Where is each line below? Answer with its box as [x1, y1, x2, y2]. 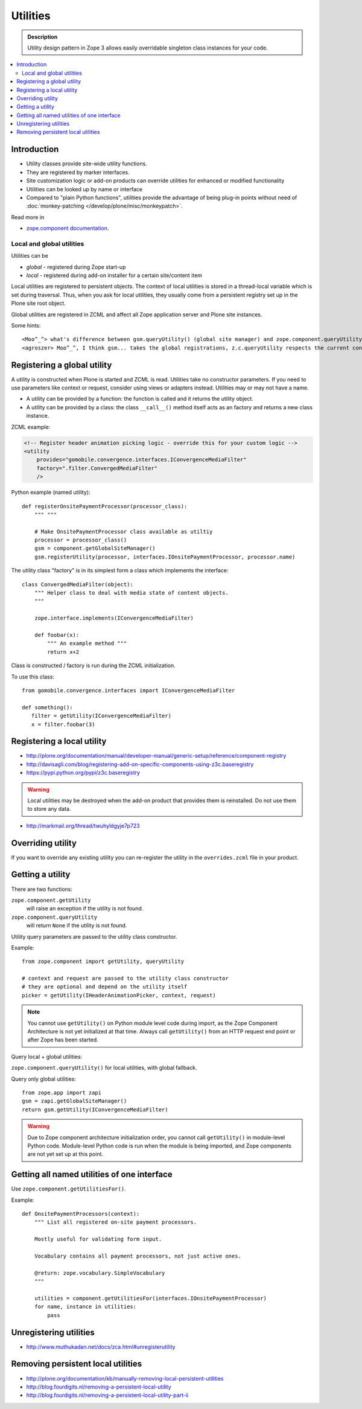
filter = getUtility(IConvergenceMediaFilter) [31, 712, 172, 720]
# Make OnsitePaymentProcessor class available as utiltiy [34, 528, 213, 535]
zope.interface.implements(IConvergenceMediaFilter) [34, 615, 194, 622]
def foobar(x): [34, 631, 80, 638]
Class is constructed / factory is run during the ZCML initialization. [11, 662, 176, 669]
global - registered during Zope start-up [26, 263, 126, 270]
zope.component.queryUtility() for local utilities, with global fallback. [11, 1064, 197, 1072]
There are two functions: [11, 885, 72, 893]
